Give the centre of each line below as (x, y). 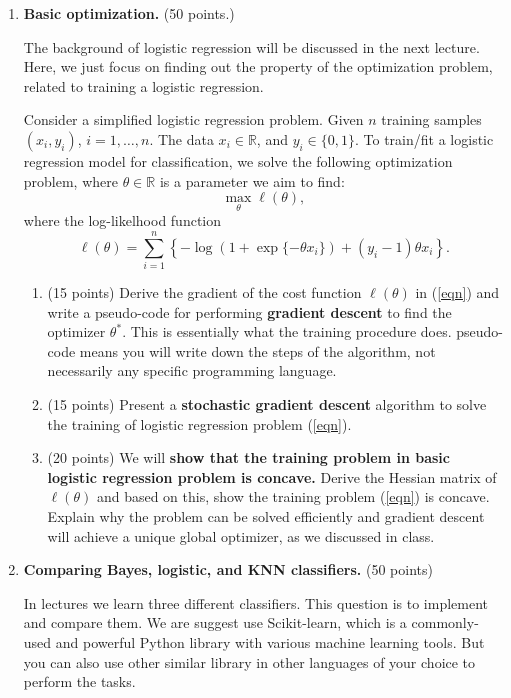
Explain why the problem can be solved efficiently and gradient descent (266, 516)
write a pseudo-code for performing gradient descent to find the (249, 311)
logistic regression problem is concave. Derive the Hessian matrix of (272, 476)
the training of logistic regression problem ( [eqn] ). (199, 423)
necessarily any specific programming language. (192, 370)
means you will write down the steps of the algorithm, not (257, 350)
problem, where (70, 180)
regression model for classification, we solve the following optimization (238, 160)
